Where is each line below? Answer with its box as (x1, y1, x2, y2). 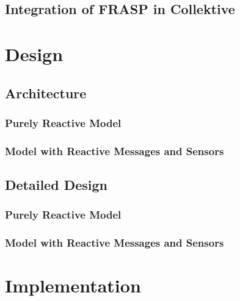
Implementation (5, 273, 141, 298)
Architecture (5, 83, 87, 102)
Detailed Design (5, 175, 107, 194)
